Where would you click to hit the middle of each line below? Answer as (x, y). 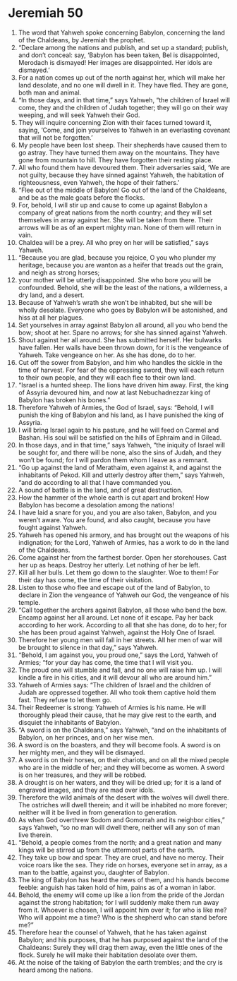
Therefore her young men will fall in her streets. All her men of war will (120, 639)
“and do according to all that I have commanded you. (95, 482)
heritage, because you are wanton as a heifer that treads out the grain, (121, 265)
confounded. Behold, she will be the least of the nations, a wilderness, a (123, 287)
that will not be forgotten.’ (55, 137)
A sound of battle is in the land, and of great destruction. (100, 490)
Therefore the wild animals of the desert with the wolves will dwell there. (123, 797)
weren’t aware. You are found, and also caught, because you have (114, 519)
